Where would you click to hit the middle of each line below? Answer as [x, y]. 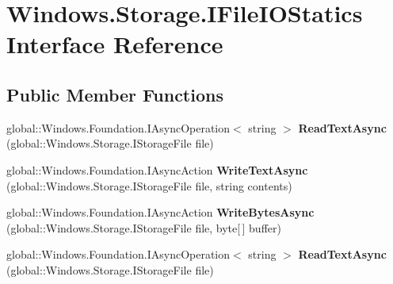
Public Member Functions [115, 94]
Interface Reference [115, 44]
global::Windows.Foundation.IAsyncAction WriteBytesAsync [160, 212]
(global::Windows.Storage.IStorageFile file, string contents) [149, 185]
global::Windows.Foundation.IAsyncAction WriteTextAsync [157, 169]
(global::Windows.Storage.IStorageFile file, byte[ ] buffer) [144, 227]
